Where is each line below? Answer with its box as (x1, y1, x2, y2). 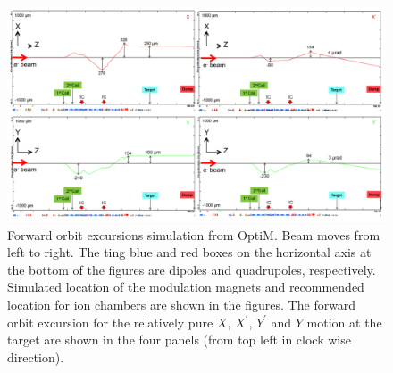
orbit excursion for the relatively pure (7, 312, 213, 331)
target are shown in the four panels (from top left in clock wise (7, 330, 351, 349)
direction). (7, 347, 64, 366)
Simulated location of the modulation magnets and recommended (7, 278, 364, 296)
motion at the (306, 312, 382, 331)
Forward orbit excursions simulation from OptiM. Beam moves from (7, 225, 380, 244)
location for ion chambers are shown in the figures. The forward (7, 294, 356, 313)
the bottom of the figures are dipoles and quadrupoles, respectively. (7, 260, 376, 278)
